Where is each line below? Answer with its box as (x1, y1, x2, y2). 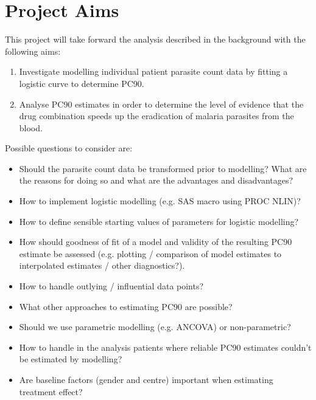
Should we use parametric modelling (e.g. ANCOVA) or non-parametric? (19, 320, 291, 333)
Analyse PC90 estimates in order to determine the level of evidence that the (19, 97, 304, 110)
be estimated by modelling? (19, 353, 122, 365)
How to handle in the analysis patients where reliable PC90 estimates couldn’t (19, 340, 312, 353)
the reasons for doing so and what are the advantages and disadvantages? (19, 174, 293, 187)
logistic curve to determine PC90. (19, 77, 144, 89)
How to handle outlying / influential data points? (19, 280, 204, 292)
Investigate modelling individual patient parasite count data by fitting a (19, 65, 288, 78)
